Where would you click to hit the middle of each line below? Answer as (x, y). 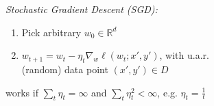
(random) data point (65, 69)
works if (22, 92)
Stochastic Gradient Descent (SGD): (82, 9)
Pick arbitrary (51, 32)
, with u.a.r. (184, 55)
